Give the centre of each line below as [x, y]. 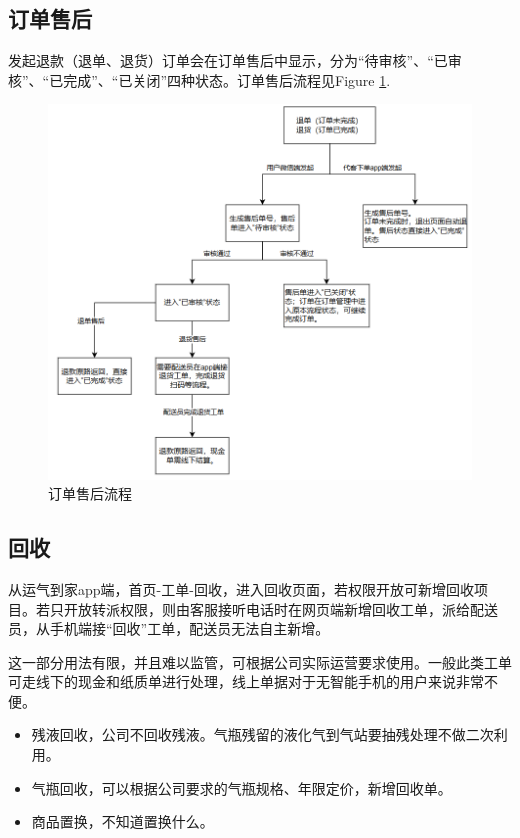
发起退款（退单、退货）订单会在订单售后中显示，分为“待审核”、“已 [228, 60]
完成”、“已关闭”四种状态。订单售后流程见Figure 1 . [227, 79]
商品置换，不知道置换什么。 [122, 821]
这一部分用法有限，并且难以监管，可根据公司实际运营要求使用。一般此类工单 [260, 661]
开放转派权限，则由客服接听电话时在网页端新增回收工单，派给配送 [280, 608]
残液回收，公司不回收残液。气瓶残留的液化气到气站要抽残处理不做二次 [262, 734]
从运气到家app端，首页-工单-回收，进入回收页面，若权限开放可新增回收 [241, 588]
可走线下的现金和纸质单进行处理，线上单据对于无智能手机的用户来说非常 [246, 681]
